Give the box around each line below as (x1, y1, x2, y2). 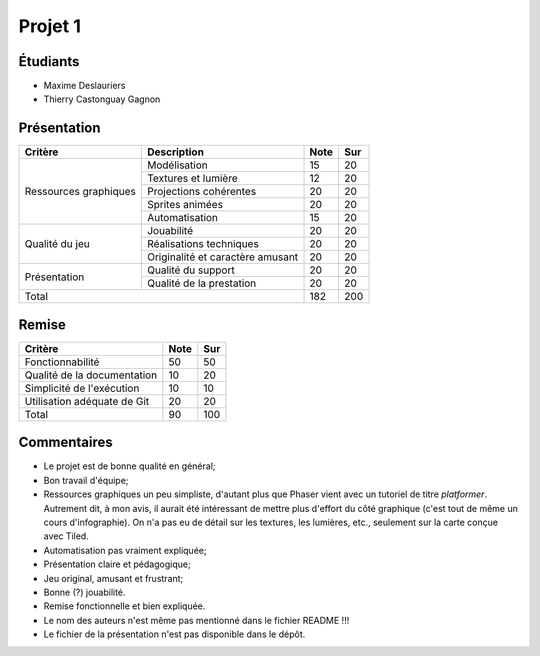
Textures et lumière (146, 171, 239, 185)
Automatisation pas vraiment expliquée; (43, 544, 207, 556)
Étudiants (18, 53, 80, 70)
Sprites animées (146, 198, 224, 212)
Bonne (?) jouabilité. (43, 586, 126, 598)
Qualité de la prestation (146, 276, 257, 290)
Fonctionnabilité (24, 355, 100, 369)
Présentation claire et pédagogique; (43, 558, 191, 570)
